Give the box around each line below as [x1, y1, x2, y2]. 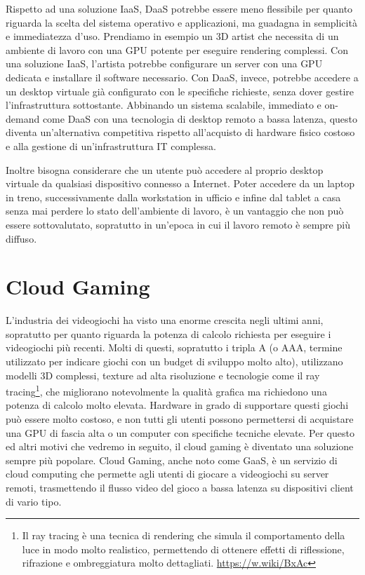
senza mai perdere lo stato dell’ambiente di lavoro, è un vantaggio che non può [6, 203, 344, 218]
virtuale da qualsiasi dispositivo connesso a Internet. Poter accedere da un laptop [6, 176, 355, 191]
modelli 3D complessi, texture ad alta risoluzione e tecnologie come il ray [6, 367, 320, 382]
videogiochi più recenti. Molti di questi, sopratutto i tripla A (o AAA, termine [6, 340, 343, 355]
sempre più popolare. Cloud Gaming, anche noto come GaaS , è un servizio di [6, 452, 338, 467]
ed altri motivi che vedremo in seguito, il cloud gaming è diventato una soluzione [6, 439, 354, 454]
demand [6, 111, 40, 126]
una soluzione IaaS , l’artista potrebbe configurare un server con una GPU [6, 56, 323, 71]
